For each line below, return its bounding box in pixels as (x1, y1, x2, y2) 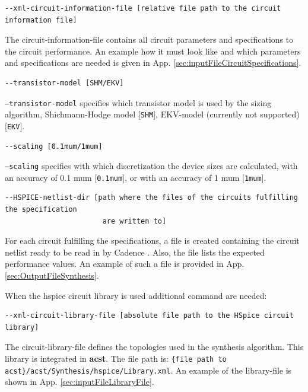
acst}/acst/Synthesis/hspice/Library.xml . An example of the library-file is (5, 364, 292, 376)
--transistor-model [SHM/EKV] (5, 78, 124, 87)
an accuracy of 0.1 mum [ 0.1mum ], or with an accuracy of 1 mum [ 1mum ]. (5, 171, 266, 183)
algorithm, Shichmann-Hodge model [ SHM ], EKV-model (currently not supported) (5, 108, 300, 120)
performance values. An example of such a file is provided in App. (5, 257, 245, 270)
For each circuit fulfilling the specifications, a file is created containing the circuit (5, 234, 300, 247)
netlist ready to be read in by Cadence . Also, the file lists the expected (5, 246, 265, 258)
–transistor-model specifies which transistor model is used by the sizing (5, 96, 272, 109)
